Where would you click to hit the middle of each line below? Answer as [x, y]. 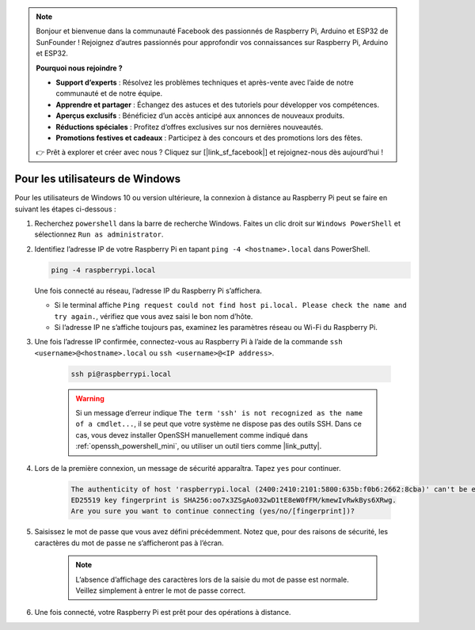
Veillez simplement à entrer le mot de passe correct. [160, 590]
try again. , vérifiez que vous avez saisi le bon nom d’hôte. [154, 316]
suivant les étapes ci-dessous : [65, 209]
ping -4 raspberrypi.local [103, 270]
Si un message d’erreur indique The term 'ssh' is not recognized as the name [219, 413]
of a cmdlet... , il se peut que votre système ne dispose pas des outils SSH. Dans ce [218, 424]
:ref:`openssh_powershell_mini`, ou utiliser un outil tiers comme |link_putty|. [199, 446]
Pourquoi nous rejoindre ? [79, 68]
